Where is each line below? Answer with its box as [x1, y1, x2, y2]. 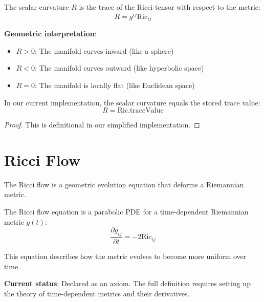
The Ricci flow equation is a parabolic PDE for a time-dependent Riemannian [4, 206, 249, 217]
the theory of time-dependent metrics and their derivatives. [4, 288, 190, 298]
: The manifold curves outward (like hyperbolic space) [35, 62, 204, 73]
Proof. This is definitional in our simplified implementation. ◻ [4, 119, 200, 130]
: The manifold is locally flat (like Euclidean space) [35, 79, 195, 90]
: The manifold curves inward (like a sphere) [35, 45, 174, 56]
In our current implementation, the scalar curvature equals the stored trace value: [4, 97, 260, 107]
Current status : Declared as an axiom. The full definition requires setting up [4, 278, 251, 289]
